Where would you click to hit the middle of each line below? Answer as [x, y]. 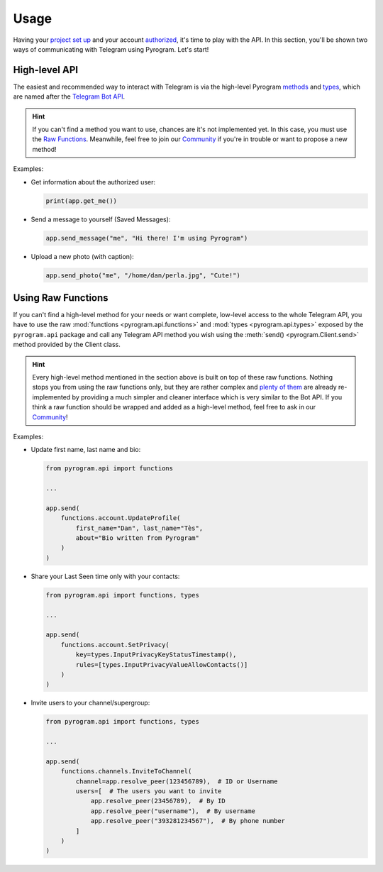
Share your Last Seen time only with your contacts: [105, 576]
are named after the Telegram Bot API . [69, 96]
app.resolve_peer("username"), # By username [173, 811]
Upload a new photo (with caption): [82, 256]
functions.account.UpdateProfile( [121, 518]
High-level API [45, 70]
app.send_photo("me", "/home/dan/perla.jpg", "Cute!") [143, 275]
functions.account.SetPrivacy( [115, 645]
